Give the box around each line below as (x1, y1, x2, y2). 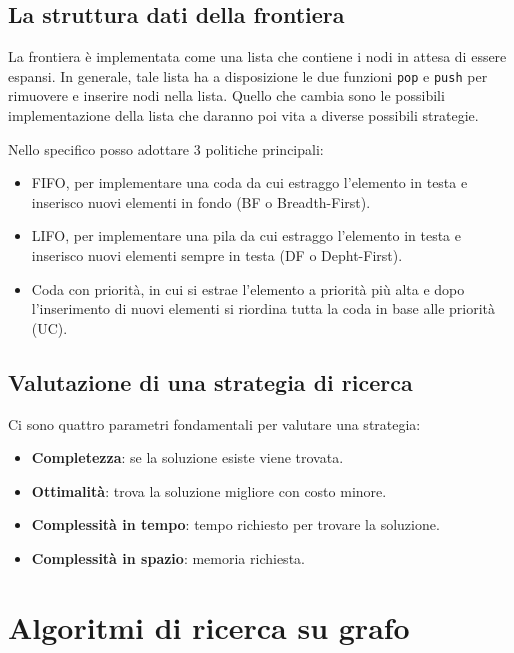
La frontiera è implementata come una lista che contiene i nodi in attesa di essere (8, 46, 507, 67)
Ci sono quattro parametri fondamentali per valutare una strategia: (8, 413, 421, 434)
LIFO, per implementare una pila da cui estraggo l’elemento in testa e (31, 225, 461, 246)
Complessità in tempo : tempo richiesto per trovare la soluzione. (31, 514, 440, 535)
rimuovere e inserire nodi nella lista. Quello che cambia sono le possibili (8, 85, 445, 106)
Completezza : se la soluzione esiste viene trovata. (31, 447, 344, 468)
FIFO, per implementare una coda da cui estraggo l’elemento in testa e (31, 172, 468, 193)
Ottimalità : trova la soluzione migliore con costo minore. (31, 480, 387, 501)
